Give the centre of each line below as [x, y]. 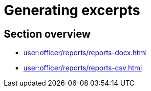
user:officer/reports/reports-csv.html [83, 68]
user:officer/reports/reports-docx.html [85, 53]
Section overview [47, 34]
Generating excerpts [72, 10]
